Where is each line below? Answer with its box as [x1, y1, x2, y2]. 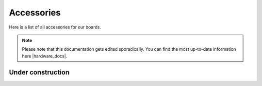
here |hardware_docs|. [22, 53, 67, 59]
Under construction [9, 68, 70, 76]
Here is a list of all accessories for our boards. [9, 24, 101, 30]
